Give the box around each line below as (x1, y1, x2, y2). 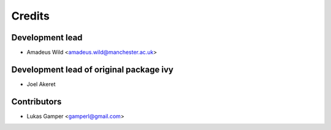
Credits (11, 9, 50, 23)
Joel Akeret (26, 80, 56, 88)
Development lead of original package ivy (11, 64, 174, 74)
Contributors (11, 96, 62, 107)
